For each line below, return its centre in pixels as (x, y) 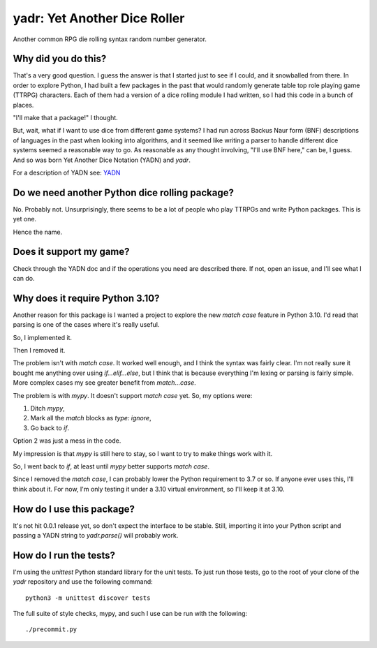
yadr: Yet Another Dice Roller (99, 18)
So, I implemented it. (43, 337)
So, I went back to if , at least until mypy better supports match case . (111, 466)
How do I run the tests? (64, 555)
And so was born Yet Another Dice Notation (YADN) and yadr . (102, 160)
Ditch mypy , (48, 408)
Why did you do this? (60, 59)
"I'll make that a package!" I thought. (65, 118)
